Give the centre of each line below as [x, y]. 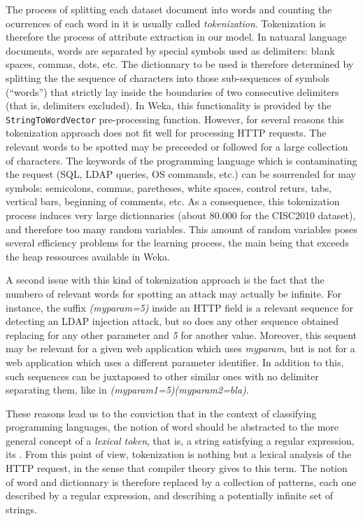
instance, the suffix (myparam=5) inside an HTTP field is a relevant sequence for [180, 307]
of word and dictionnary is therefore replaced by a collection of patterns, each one [181, 481]
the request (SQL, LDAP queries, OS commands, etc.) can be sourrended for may [181, 174]
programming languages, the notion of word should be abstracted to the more [172, 427]
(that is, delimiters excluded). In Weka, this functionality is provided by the [169, 105]
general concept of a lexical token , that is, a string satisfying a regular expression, [180, 440]
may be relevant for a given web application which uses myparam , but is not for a [180, 348]
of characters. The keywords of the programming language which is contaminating [181, 160]
